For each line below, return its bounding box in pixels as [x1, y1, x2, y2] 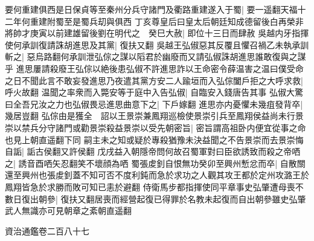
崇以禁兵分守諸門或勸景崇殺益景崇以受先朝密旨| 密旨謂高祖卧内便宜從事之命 [5, 121, 306, 133]
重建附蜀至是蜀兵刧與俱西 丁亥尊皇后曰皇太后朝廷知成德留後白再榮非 [30, 14, 304, 27]
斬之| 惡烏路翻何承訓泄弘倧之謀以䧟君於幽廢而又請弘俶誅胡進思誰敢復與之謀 [5, 50, 306, 63]
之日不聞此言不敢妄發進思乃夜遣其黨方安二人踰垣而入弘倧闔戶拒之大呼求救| [5, 74, 303, 86]
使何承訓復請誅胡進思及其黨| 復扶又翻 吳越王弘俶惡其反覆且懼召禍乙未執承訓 [5, 38, 309, 51]
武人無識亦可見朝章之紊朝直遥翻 [5, 204, 132, 217]
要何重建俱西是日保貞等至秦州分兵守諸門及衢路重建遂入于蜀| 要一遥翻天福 [5, 3, 298, 15]
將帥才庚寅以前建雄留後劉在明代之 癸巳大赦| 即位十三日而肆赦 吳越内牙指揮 [5, 27, 309, 39]
